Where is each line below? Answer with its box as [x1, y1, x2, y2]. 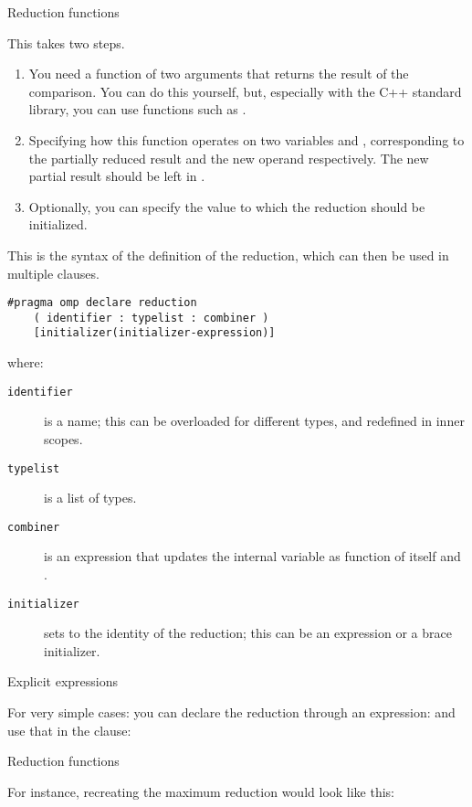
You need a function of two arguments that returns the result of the [28, 64, 409, 83]
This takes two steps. [7, 33, 125, 52]
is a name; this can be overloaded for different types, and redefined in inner [44, 411, 465, 430]
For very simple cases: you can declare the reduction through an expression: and [7, 703, 456, 722]
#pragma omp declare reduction [7, 296, 197, 310]
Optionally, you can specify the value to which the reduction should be [28, 196, 425, 216]
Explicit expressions [7, 672, 119, 691]
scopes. [44, 429, 83, 448]
